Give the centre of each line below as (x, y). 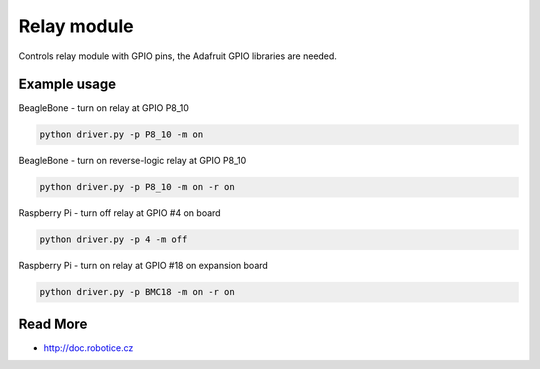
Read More (53, 323)
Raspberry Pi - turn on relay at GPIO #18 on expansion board (143, 266)
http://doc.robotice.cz (88, 347)
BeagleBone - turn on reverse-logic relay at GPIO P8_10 (132, 161)
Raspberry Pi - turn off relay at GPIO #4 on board (119, 213)
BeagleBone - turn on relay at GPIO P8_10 (104, 108)
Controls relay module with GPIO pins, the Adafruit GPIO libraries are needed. (177, 56)
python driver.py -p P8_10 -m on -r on (137, 187)
